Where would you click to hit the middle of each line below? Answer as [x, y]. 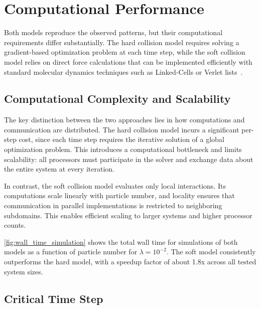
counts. [15, 225]
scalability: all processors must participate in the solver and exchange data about [129, 159]
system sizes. [24, 271]
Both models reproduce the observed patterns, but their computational [113, 32]
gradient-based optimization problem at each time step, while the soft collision [125, 52]
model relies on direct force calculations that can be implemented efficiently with [128, 61]
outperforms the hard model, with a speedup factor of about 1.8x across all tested [130, 262]
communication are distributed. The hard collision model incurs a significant [122, 129]
